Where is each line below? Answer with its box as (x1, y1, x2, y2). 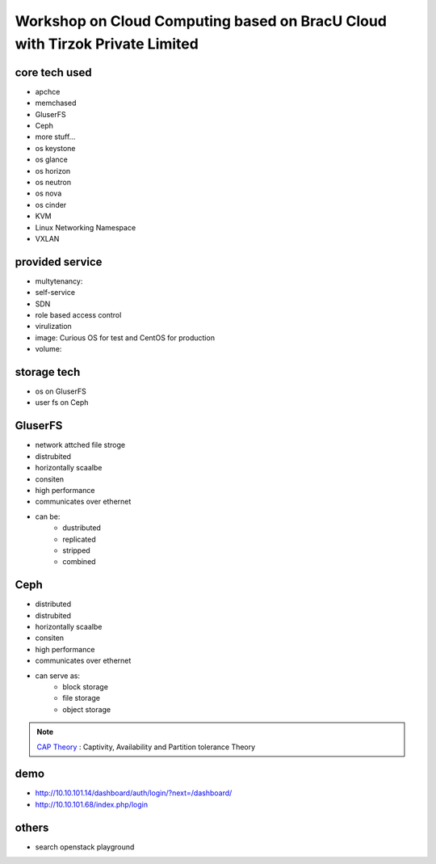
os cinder (35, 200, 67, 209)
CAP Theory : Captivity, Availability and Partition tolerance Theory (36, 742, 256, 752)
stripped (62, 546, 90, 555)
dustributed (62, 523, 101, 533)
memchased (35, 98, 77, 108)
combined (62, 557, 96, 567)
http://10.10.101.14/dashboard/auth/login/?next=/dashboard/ (35, 788, 233, 798)
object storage (62, 704, 111, 714)
